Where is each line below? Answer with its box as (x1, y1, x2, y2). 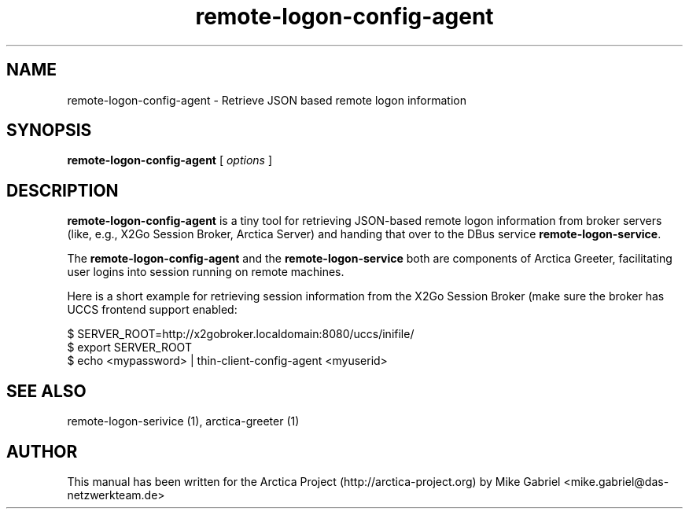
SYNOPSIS (6, 120, 92, 141)
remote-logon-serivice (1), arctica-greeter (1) (67, 414, 300, 429)
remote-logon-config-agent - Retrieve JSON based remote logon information (67, 93, 466, 107)
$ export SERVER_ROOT (67, 340, 192, 355)
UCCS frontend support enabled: (67, 303, 238, 317)
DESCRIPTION (6, 180, 119, 200)
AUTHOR (6, 441, 78, 462)
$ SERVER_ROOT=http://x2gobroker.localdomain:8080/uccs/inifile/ (67, 327, 415, 341)
